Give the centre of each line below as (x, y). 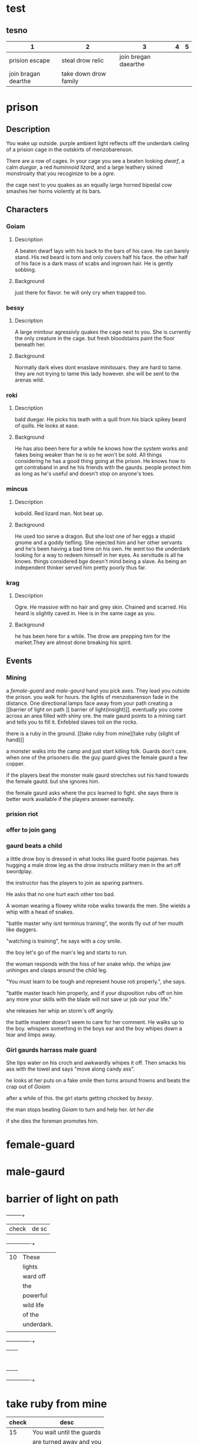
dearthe (20, 81)
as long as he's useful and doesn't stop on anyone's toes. (85, 474)
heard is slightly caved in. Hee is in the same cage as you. (85, 613)
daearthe (132, 64)
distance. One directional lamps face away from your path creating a (89, 703)
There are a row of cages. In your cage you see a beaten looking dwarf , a (95, 161)
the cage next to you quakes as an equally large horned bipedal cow (89, 185)
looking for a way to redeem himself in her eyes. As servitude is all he (99, 555)
